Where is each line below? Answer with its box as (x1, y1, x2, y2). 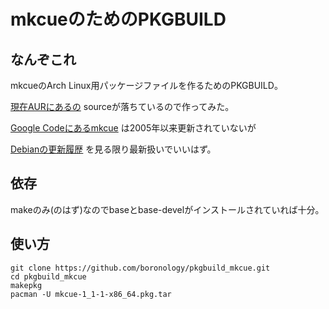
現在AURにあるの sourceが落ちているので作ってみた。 (10, 101, 235, 112)
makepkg (10, 280, 43, 290)
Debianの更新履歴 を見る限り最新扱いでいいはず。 (10, 143, 217, 155)
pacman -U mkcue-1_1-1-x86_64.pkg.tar (10, 289, 172, 299)
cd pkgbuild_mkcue (10, 271, 87, 282)
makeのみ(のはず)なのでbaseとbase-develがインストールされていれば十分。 (10, 203, 325, 215)
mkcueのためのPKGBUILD (10, 8, 227, 31)
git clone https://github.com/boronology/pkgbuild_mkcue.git (10, 263, 271, 273)
